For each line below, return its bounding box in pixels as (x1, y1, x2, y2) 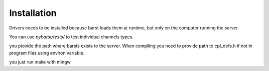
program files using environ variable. (9, 50, 85, 56)
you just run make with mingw (9, 59, 71, 65)
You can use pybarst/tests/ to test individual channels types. (9, 34, 134, 40)
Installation (9, 7, 57, 18)
